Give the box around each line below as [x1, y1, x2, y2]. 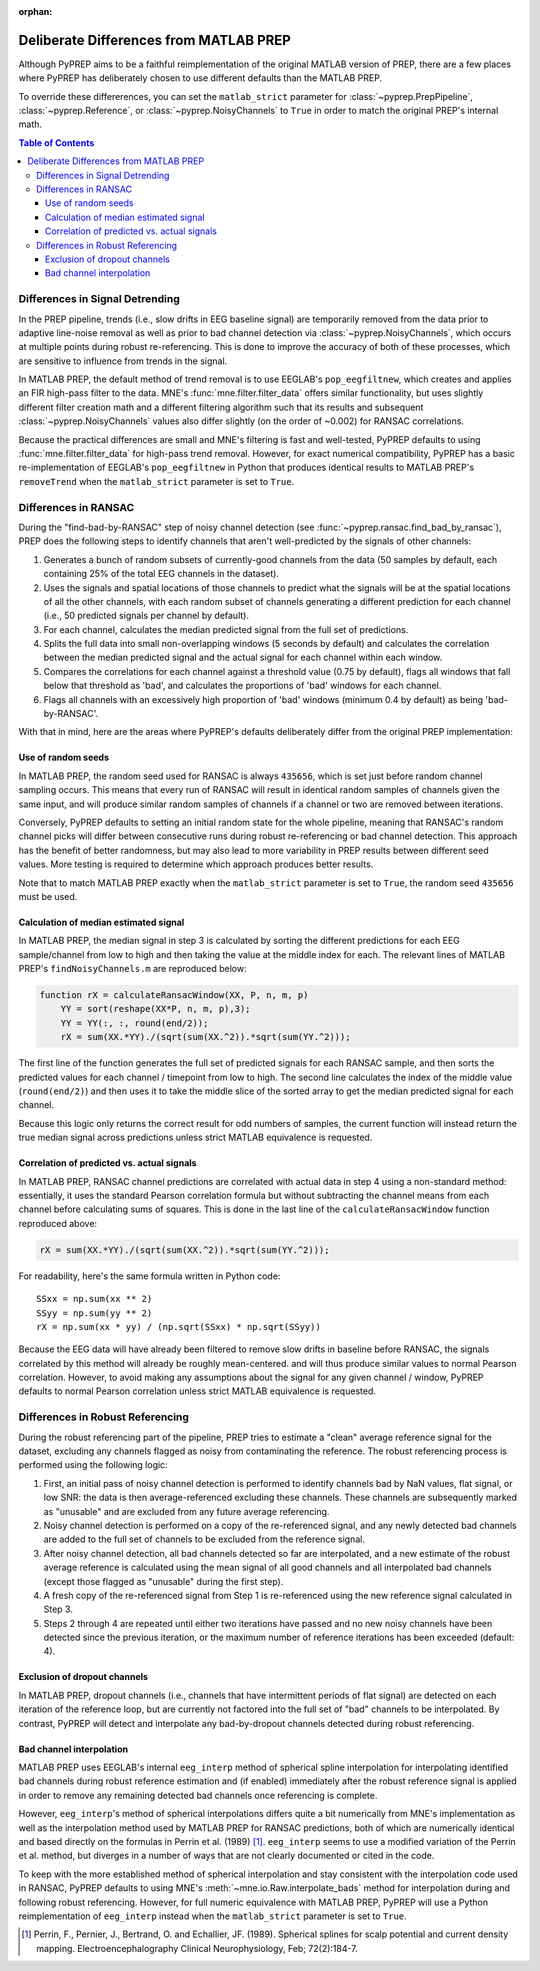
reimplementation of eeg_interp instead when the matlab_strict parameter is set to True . [18, 1910, 407, 1922]
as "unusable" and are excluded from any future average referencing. [43, 1505, 330, 1517]
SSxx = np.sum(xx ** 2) [36, 1293, 153, 1305]
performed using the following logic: [18, 1459, 169, 1471]
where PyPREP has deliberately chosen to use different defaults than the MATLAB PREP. [18, 72, 383, 84]
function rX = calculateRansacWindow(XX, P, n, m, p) [39, 990, 309, 1001]
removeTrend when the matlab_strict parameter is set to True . [18, 475, 295, 487]
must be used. [18, 890, 78, 902]
